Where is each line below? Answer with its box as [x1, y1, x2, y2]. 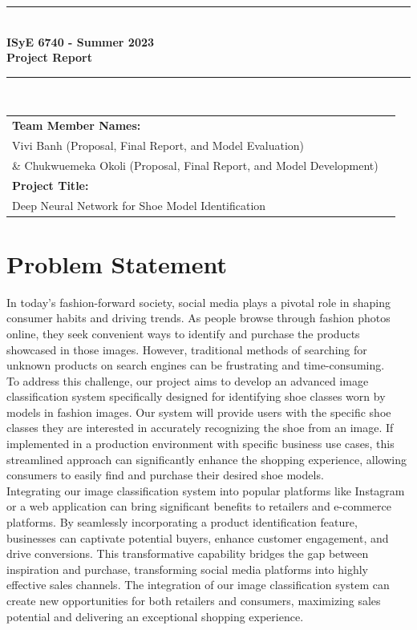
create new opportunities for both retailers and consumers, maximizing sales [6, 592, 381, 608]
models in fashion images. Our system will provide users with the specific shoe [6, 403, 391, 420]
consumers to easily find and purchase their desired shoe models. [6, 466, 324, 483]
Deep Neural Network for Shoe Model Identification [12, 196, 266, 213]
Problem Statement [6, 247, 227, 280]
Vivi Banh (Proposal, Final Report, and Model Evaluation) [12, 136, 305, 153]
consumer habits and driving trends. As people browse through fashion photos [6, 309, 391, 326]
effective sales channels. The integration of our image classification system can [6, 576, 390, 593]
